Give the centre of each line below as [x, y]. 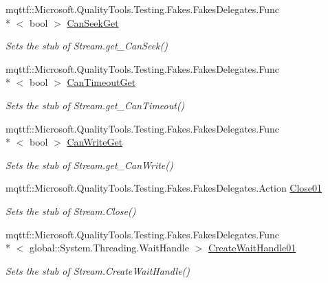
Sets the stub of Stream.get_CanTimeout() [95, 105]
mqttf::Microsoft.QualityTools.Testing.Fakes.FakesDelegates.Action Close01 [164, 188]
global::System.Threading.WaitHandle [109, 248]
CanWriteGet [95, 142]
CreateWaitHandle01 [252, 248]
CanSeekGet [93, 22]
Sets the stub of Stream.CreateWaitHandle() [98, 270]
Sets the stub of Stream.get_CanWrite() [89, 165]
